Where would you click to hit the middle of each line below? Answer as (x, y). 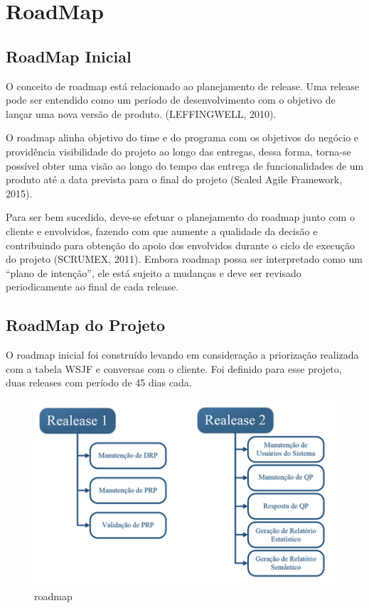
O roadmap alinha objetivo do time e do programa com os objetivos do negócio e (182, 137)
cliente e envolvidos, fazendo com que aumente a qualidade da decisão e (162, 230)
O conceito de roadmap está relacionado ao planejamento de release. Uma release (182, 86)
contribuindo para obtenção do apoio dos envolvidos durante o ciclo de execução (181, 245)
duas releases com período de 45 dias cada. (99, 382)
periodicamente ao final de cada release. (92, 287)
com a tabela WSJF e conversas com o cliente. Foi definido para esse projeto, (174, 368)
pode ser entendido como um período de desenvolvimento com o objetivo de (171, 100)
